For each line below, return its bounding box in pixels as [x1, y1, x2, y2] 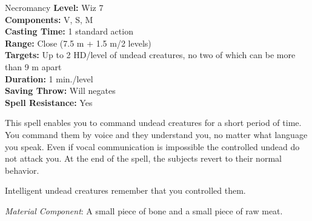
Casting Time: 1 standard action [5, 25, 133, 38]
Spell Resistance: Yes [5, 96, 93, 108]
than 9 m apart [5, 60, 62, 73]
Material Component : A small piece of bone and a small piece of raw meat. [5, 204, 283, 217]
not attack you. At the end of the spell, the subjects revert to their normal [5, 152, 282, 165]
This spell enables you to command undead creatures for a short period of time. [5, 116, 302, 129]
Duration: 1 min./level [5, 72, 93, 85]
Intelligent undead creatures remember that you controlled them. [5, 184, 246, 197]
